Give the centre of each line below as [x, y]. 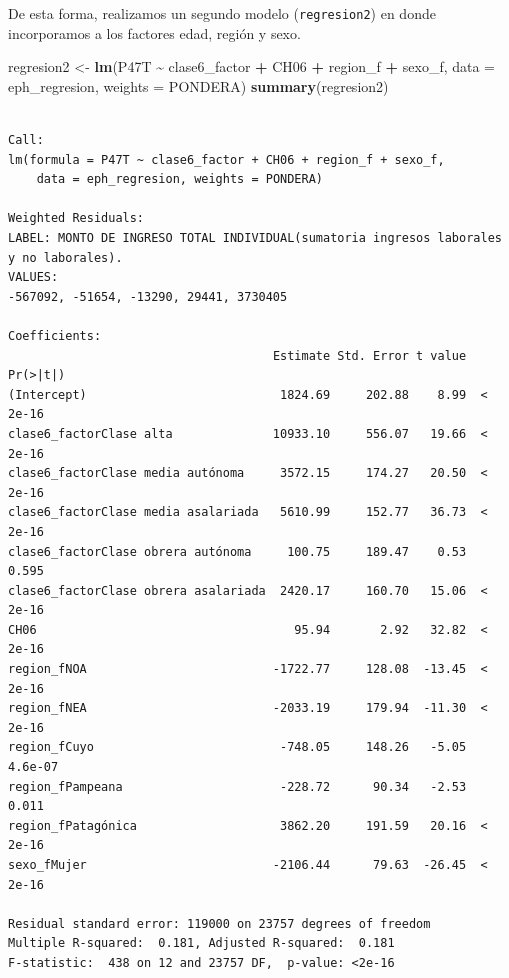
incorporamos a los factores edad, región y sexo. [154, 32]
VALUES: [33, 277]
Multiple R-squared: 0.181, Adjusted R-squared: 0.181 [201, 943]
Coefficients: [55, 335]
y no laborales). [65, 257]
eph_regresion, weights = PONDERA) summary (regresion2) [198, 85]
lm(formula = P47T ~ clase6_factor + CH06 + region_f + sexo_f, [226, 159]
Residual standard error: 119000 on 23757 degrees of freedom [219, 923]
